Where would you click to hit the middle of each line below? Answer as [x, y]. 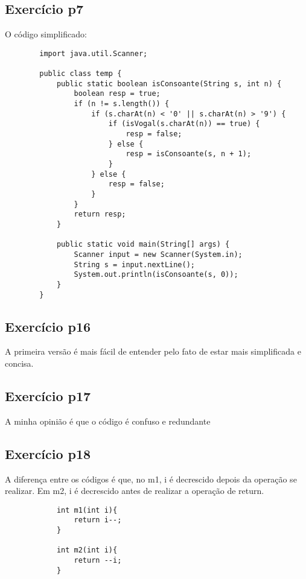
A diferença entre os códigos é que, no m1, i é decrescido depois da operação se [151, 479]
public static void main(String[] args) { [143, 245]
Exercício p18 [48, 453]
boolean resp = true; [117, 94]
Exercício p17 [48, 395]
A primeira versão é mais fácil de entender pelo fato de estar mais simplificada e [153, 351]
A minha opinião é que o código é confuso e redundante [108, 421]
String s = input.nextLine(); [134, 264]
